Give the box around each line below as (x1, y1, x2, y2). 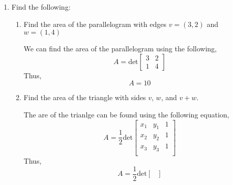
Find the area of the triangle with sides (23, 92, 146, 103)
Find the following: (11, 2, 71, 12)
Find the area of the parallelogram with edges (23, 18, 166, 29)
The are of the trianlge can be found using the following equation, (23, 109, 229, 119)
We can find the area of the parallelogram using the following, (23, 43, 217, 54)
